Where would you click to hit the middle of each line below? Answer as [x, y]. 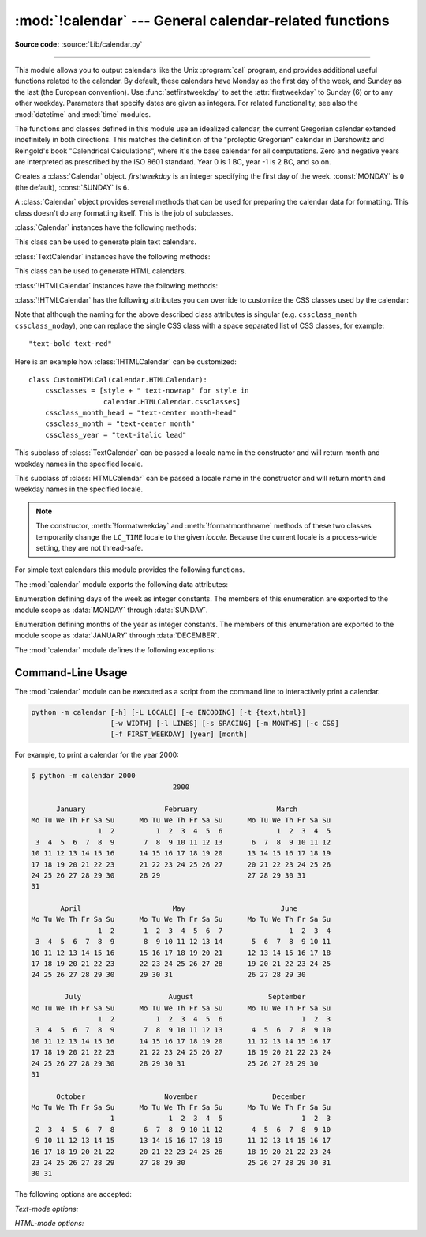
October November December [181, 1096]
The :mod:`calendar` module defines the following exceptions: [115, 650]
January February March [177, 809]
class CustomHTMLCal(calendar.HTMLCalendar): [118, 380]
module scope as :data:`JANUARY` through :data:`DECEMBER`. [117, 635]
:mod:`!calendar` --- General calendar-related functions [202, 21]
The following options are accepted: [73, 1194]
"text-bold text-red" [70, 344]
